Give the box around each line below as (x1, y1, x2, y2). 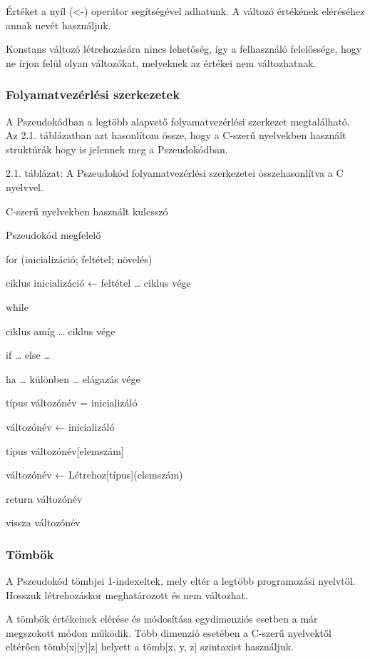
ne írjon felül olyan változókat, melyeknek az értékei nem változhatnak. (6, 55, 317, 70)
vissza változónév (6, 515, 81, 530)
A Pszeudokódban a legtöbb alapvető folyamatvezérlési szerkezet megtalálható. (6, 113, 350, 128)
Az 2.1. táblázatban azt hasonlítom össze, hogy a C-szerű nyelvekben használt (6, 128, 346, 143)
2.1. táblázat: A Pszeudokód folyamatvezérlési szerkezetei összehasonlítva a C (6, 165, 344, 180)
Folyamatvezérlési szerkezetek (6, 86, 180, 103)
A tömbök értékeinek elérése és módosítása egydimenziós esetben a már (6, 611, 318, 626)
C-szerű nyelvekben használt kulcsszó (6, 203, 168, 218)
